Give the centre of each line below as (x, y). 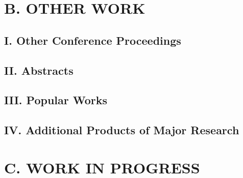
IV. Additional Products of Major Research (122, 130)
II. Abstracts (39, 70)
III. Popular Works (56, 100)
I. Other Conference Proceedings (93, 40)
